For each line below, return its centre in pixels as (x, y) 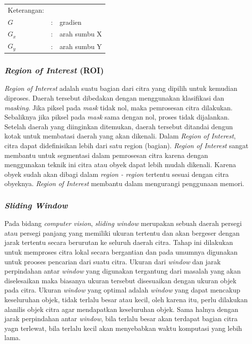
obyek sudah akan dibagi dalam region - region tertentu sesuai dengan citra (117, 174)
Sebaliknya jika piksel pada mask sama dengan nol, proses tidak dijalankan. (117, 117)
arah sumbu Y (81, 46)
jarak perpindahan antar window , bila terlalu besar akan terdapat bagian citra (121, 318)
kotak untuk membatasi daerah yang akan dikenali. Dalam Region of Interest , (120, 136)
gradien (70, 22)
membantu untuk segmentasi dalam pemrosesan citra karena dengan (106, 155)
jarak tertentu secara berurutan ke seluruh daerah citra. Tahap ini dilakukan (119, 242)
